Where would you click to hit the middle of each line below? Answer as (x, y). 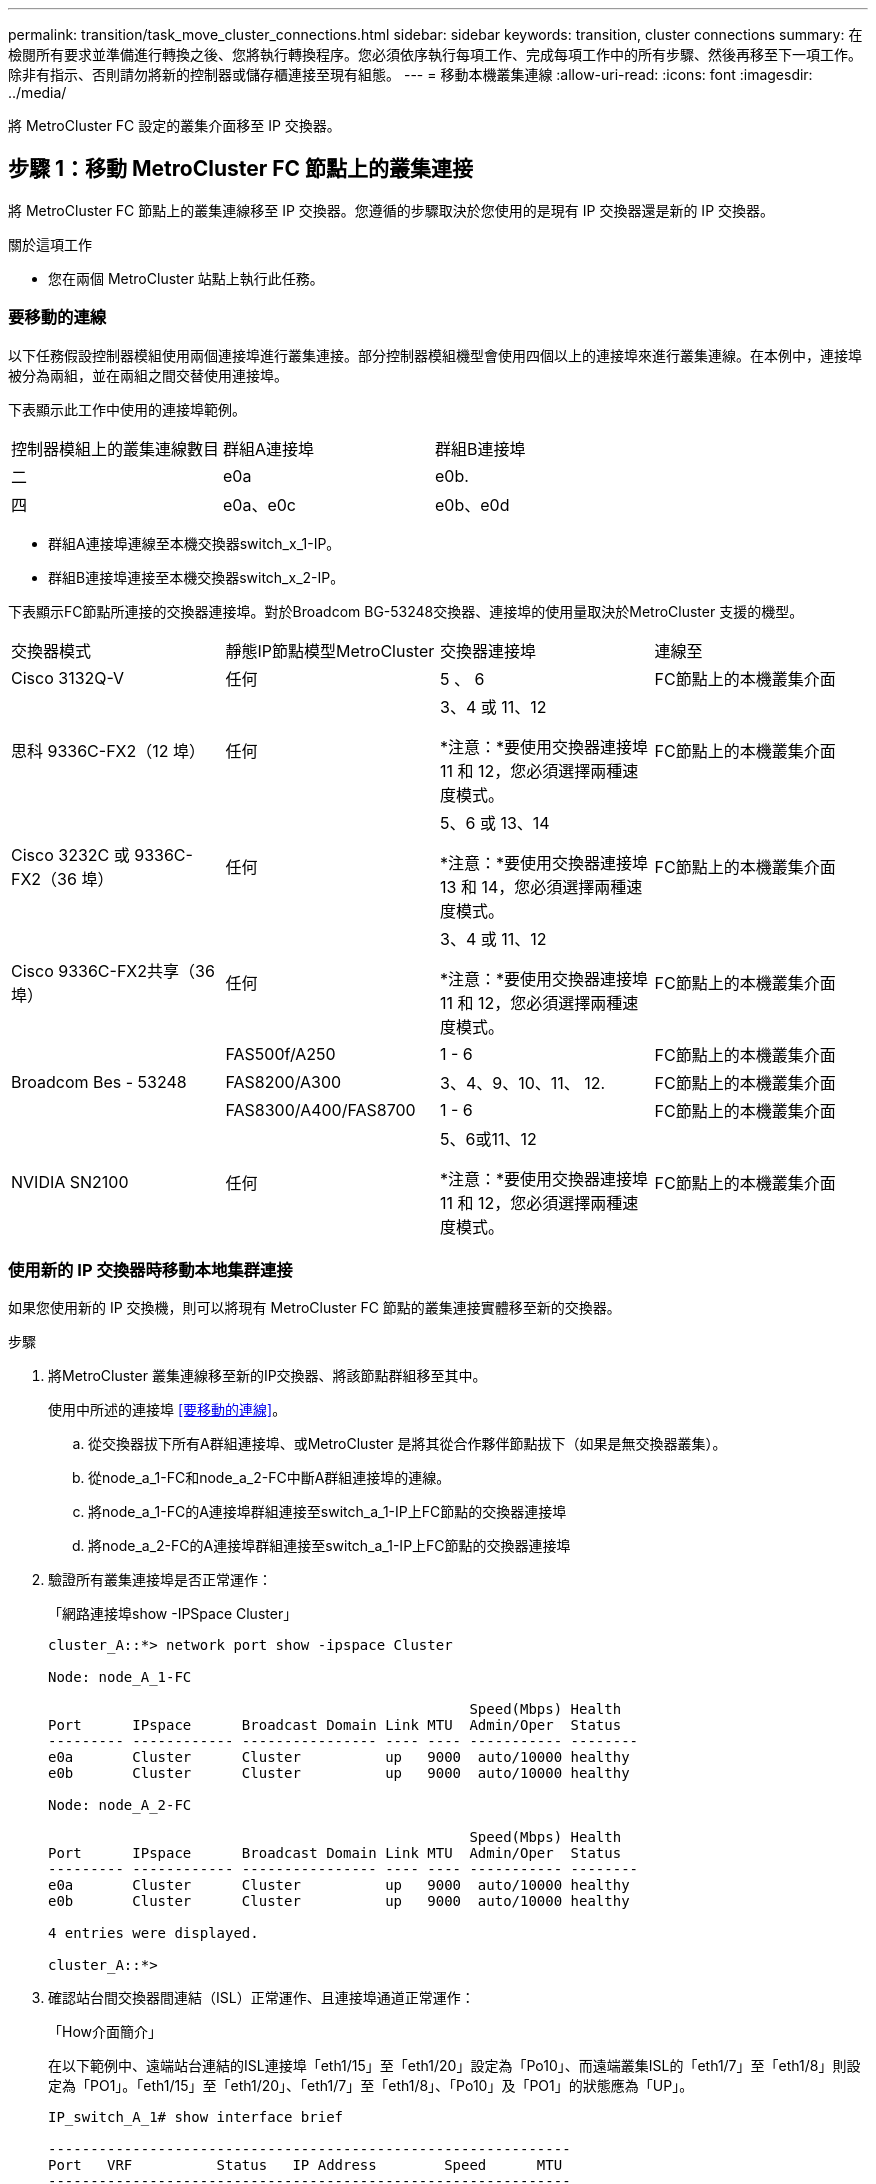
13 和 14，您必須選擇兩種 (533, 886)
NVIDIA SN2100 (70, 1181)
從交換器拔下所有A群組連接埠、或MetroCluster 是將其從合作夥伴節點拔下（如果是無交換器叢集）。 (407, 1444)
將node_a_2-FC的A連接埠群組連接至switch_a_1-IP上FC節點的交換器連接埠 (329, 1546)
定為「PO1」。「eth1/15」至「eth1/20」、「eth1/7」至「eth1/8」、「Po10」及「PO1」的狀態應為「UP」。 (371, 2086)
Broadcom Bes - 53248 (99, 1081)
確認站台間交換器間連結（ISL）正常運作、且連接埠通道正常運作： (261, 1998)
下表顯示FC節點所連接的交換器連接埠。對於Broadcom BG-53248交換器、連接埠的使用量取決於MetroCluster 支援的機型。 (406, 611)
